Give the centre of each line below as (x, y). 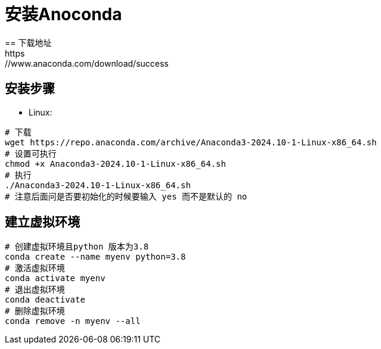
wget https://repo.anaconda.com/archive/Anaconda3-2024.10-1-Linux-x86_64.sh (191, 142)
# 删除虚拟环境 (35, 311)
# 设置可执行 (31, 153)
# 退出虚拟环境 (35, 290)
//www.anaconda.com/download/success (87, 63)
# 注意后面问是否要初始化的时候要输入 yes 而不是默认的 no (126, 196)
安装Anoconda (63, 14)
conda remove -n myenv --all (73, 321)
